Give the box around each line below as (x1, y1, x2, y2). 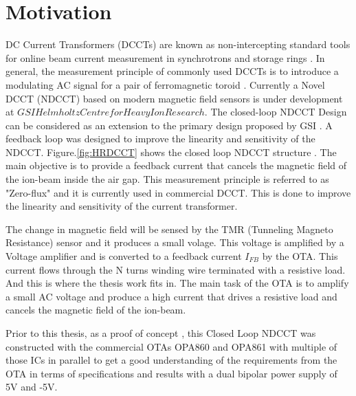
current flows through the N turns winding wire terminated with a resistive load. (5, 262, 346, 276)
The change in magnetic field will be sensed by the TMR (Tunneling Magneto (5, 221, 333, 236)
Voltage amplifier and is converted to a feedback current (5, 249, 242, 263)
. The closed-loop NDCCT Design (204, 104, 347, 119)
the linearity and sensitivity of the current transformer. (5, 199, 238, 213)
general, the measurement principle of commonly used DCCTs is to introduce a (5, 64, 339, 78)
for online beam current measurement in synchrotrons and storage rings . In (5, 50, 325, 65)
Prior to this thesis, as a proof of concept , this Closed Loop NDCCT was (5, 326, 316, 340)
